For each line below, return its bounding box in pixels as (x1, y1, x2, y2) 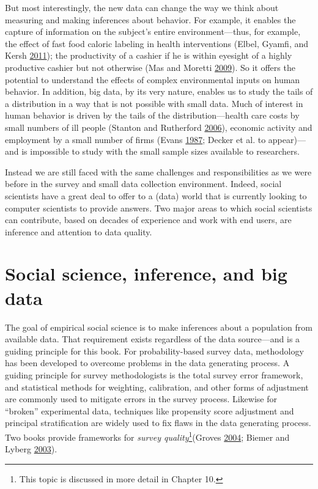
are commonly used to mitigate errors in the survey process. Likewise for (5, 392, 277, 405)
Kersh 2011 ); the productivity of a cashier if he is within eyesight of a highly (5, 49, 292, 62)
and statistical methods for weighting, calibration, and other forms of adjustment (5, 380, 309, 393)
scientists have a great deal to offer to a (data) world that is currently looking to (5, 189, 307, 202)
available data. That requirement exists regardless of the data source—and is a (5, 333, 300, 345)
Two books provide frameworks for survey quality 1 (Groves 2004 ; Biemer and (5, 428, 290, 443)
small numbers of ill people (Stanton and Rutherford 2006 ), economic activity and (5, 120, 312, 133)
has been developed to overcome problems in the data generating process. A (5, 356, 290, 369)
